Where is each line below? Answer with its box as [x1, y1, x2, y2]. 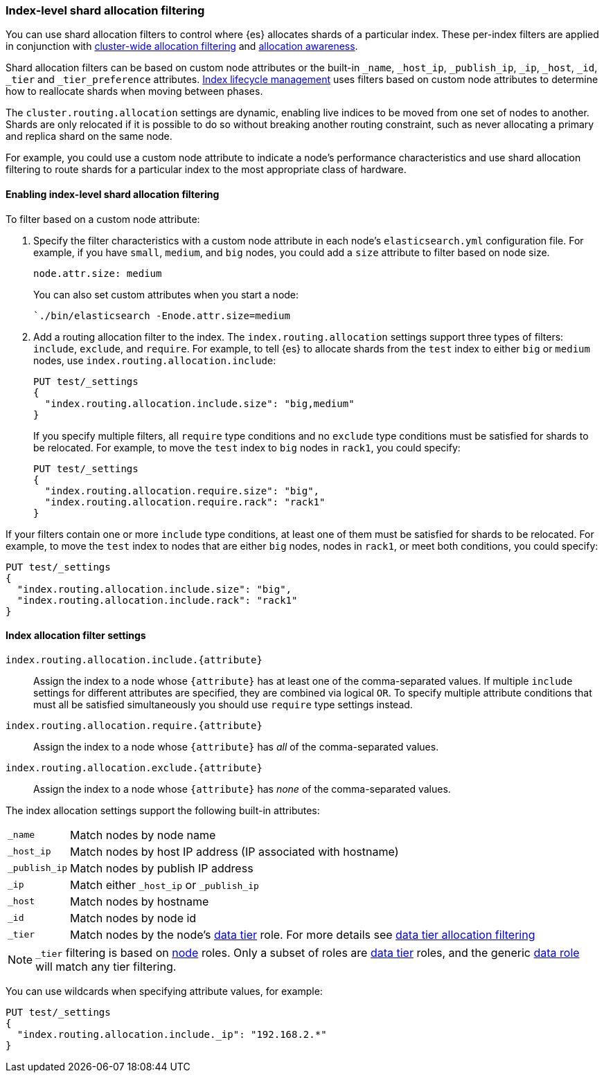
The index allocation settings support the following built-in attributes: [6, 804, 320, 816]
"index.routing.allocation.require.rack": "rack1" [44, 496, 326, 507]
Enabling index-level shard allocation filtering [6, 188, 220, 200]
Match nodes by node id [70, 910, 197, 925]
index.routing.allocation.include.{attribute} [6, 654, 263, 665]
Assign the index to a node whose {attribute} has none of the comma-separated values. [33, 782, 451, 795]
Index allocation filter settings [6, 629, 146, 642]
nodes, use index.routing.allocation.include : [33, 354, 276, 366]
